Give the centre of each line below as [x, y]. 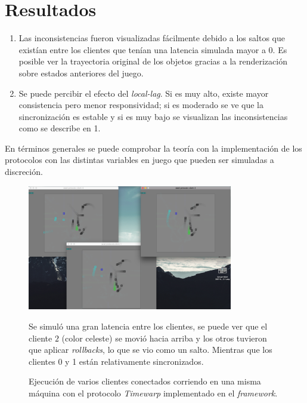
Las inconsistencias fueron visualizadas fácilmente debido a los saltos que [152, 38]
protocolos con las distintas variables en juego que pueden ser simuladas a [139, 160]
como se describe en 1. [60, 128]
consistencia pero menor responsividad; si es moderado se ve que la [141, 105]
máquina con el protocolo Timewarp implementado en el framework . [153, 393]
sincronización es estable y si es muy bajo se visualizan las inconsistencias [153, 116]
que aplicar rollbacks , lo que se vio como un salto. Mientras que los [151, 350]
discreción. [24, 172]
